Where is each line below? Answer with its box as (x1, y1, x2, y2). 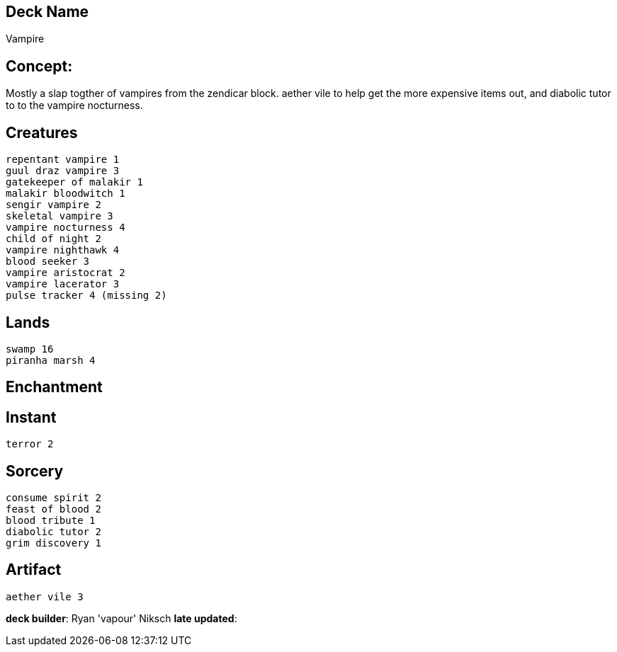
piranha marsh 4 (6, 354, 96, 366)
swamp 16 (6, 343, 54, 355)
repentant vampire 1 (6, 154, 120, 166)
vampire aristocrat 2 (6, 267, 125, 279)
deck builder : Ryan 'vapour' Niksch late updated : (6, 612, 237, 624)
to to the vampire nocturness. (6, 99, 143, 112)
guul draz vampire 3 (6, 165, 120, 177)
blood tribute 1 (6, 515, 96, 527)
